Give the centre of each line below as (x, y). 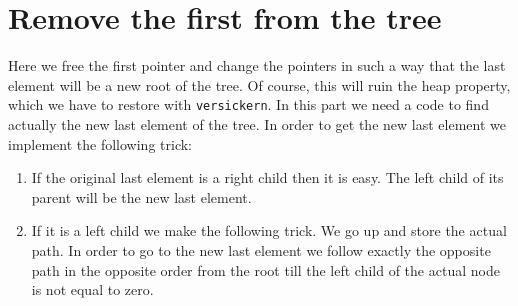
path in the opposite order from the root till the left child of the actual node (265, 269)
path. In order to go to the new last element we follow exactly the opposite (261, 249)
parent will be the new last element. (141, 196)
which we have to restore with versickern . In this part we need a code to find (248, 104)
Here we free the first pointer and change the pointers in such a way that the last (257, 65)
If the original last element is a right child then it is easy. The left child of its (267, 177)
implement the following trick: (100, 143)
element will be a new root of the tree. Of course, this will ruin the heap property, (259, 84)
